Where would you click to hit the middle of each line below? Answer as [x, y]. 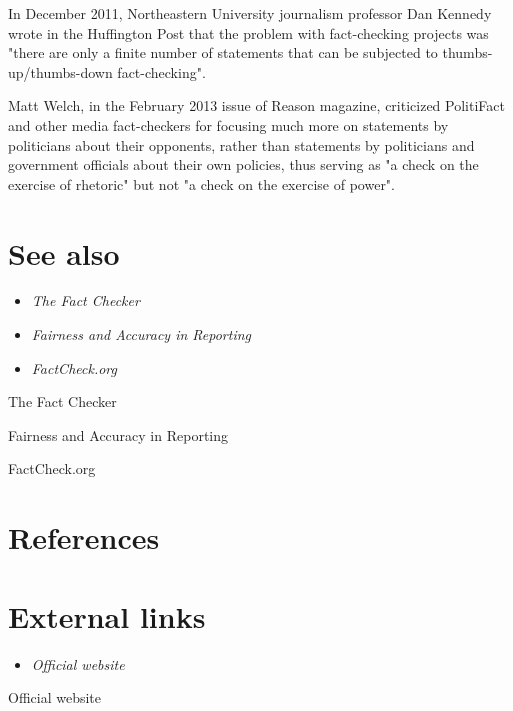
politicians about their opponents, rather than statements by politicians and [241, 144]
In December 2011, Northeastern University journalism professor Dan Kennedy [250, 13]
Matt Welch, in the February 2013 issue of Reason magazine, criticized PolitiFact [256, 105]
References [84, 537]
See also [64, 252]
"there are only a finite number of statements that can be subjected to [223, 52]
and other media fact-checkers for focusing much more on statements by [228, 124]
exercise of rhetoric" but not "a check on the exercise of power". [202, 183]
